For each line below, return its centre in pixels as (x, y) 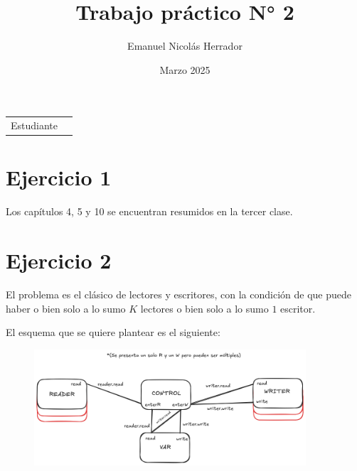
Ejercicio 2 (59, 260)
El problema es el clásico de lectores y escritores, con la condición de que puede (178, 294)
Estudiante (34, 125)
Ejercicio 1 (59, 177)
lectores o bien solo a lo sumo (204, 308)
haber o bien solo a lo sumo (66, 308)
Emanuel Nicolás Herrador (185, 46)
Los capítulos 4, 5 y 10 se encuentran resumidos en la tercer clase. (149, 211)
